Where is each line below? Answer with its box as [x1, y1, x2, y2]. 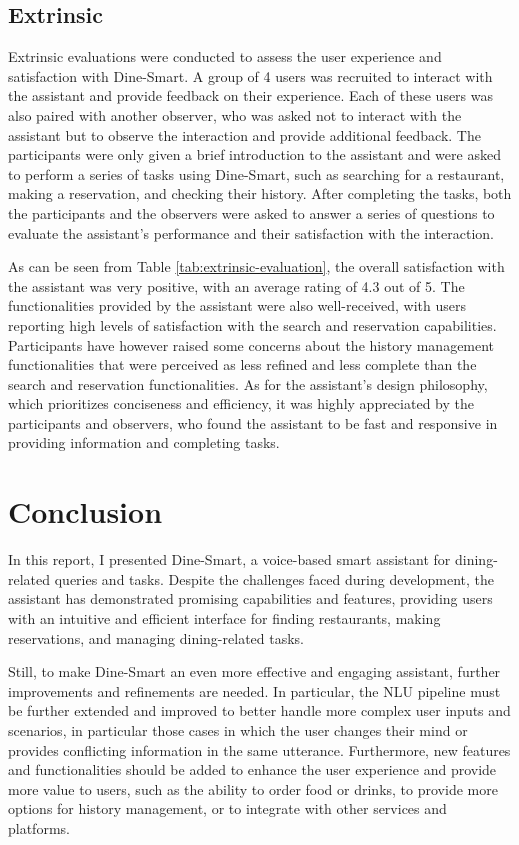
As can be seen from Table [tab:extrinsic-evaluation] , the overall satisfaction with [8, 256, 505, 277]
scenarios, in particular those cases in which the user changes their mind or [8, 719, 468, 740]
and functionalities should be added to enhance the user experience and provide [8, 759, 497, 780]
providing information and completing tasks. [8, 432, 280, 453]
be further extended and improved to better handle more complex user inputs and [8, 700, 511, 721]
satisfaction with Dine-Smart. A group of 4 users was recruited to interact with [8, 65, 493, 86]
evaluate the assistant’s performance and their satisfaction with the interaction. [8, 222, 494, 243]
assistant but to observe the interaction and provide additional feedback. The [8, 124, 481, 145]
